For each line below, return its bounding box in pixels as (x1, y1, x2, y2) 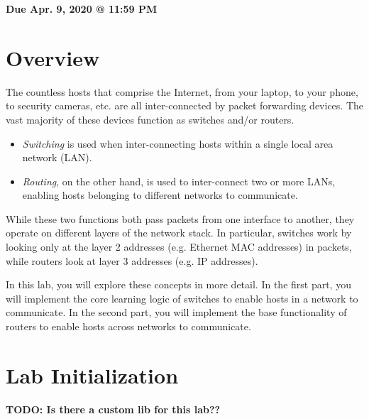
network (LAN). (22, 150, 92, 165)
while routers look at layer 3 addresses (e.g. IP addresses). (6, 253, 258, 268)
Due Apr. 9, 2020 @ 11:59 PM (6, 1, 158, 16)
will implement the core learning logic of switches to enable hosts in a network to (6, 290, 358, 305)
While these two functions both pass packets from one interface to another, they (6, 211, 355, 226)
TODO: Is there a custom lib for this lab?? (6, 401, 221, 416)
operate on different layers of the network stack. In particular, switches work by (6, 225, 352, 240)
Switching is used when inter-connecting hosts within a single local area (22, 136, 334, 151)
